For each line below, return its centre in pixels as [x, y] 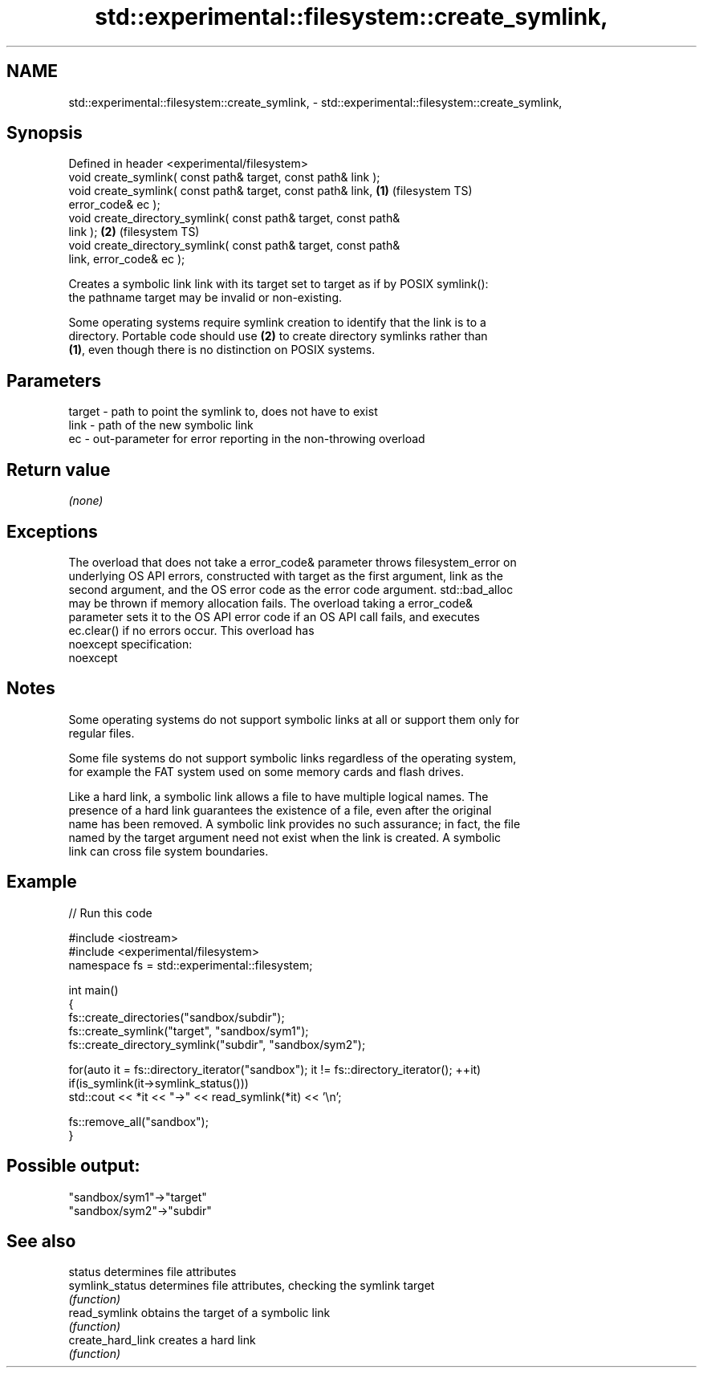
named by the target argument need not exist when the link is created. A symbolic [285, 837]
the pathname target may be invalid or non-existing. [205, 298]
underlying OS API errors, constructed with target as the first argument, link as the [286, 575]
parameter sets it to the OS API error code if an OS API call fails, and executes [274, 616]
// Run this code [110, 913]
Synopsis [45, 133]
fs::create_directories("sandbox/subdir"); [177, 1017]
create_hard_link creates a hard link [162, 1340]
